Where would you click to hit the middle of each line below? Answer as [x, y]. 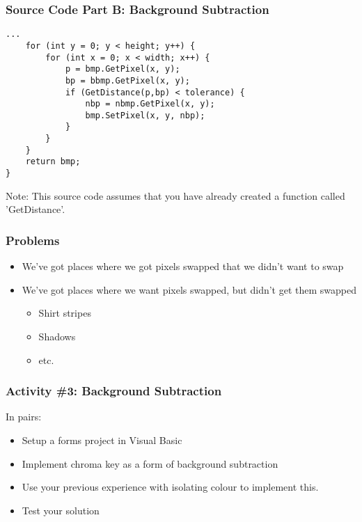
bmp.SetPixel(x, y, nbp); [145, 115]
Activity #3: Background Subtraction [114, 391]
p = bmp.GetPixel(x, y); [123, 69]
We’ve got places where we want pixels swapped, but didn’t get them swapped [189, 289]
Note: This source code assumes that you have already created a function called [175, 195]
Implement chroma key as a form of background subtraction [150, 463]
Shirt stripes [65, 313]
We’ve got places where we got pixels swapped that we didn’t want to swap [183, 266]
